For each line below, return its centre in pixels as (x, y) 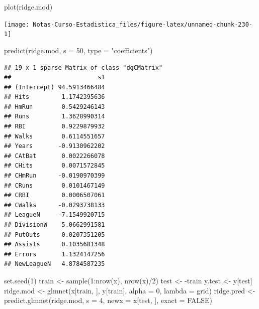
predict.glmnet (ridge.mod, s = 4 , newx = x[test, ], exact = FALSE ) (108, 300)
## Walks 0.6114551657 (55, 136)
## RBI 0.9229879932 (55, 127)
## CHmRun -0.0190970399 (55, 176)
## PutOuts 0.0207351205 (55, 235)
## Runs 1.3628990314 (55, 117)
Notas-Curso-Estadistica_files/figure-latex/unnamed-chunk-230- (143, 24)
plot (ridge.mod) (28, 7)
